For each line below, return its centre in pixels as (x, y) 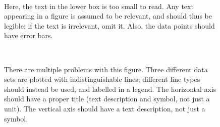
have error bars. (29, 35)
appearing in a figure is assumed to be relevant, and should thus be (108, 16)
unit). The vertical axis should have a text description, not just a (105, 108)
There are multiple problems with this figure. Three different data (106, 69)
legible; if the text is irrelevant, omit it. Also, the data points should (109, 25)
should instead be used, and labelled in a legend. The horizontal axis (110, 89)
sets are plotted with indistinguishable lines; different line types (102, 79)
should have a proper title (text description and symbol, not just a (107, 99)
